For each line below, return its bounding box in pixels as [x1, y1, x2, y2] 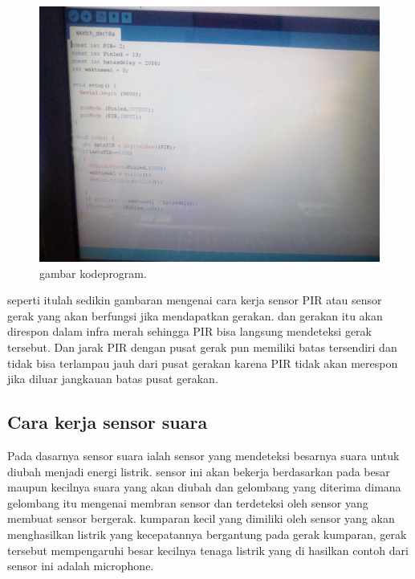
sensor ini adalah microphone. [7, 557, 154, 574]
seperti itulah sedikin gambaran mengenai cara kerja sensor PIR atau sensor [7, 292, 382, 308]
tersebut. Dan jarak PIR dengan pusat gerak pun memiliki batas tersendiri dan [7, 338, 397, 355]
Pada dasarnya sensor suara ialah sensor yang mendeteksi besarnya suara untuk [7, 446, 400, 463]
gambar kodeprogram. [39, 264, 147, 281]
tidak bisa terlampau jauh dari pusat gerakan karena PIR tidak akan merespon [7, 354, 398, 371]
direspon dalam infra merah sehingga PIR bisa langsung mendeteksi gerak [7, 323, 372, 340]
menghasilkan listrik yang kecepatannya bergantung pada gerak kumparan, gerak [7, 525, 407, 542]
